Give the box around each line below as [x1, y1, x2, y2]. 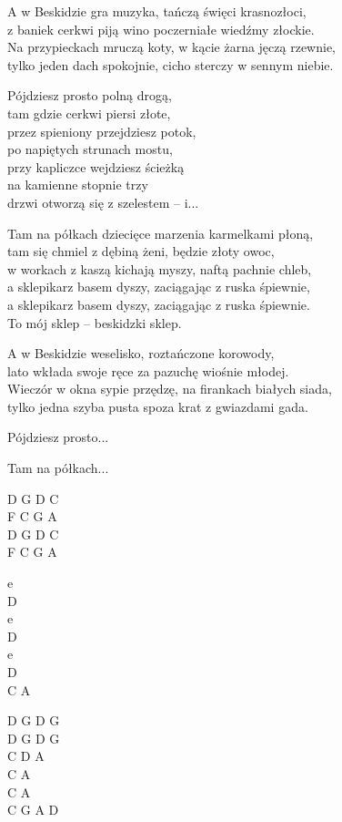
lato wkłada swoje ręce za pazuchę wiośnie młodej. [7, 361, 289, 380]
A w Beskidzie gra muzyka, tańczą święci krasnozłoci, [7, 2, 307, 20]
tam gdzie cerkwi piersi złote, [7, 103, 171, 122]
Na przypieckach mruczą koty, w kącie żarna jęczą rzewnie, [7, 37, 336, 57]
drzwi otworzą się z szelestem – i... [7, 192, 199, 211]
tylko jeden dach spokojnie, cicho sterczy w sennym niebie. [7, 55, 334, 74]
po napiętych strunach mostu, [7, 139, 173, 159]
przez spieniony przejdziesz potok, [7, 121, 196, 140]
